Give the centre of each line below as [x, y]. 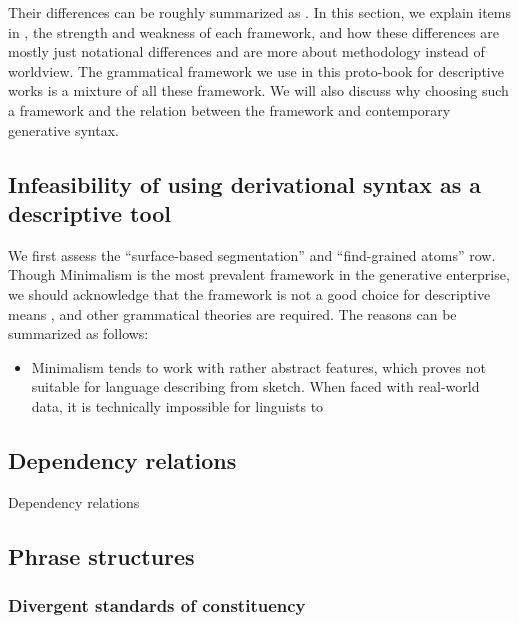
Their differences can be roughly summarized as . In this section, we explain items [260, 12]
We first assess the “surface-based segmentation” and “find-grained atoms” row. [252, 254]
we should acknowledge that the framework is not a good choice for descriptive [249, 293]
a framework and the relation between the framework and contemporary [229, 109]
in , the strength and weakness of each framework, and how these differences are [253, 31]
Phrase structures [101, 555]
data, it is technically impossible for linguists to [177, 405]
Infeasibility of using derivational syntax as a [245, 183]
